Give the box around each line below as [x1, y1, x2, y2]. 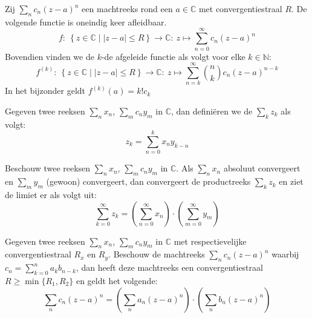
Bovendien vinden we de [5, 50, 94, 62]
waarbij [271, 248, 299, 260]
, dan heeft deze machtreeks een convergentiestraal [76, 261, 263, 274]
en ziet [279, 175, 304, 188]
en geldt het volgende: [76, 274, 158, 287]
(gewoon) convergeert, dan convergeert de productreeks [46, 175, 251, 188]
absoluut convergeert [223, 162, 301, 174]
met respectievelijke [174, 234, 247, 247]
